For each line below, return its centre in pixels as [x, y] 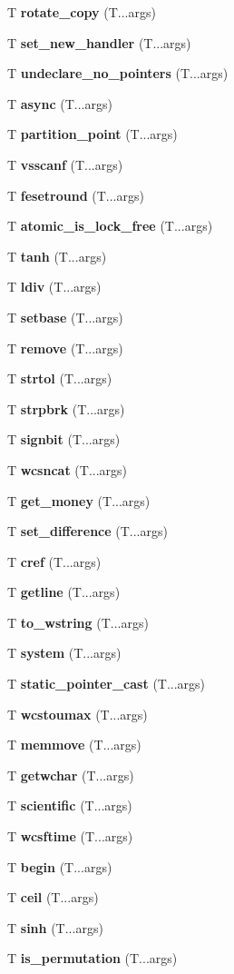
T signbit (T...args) [64, 439]
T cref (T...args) [54, 561]
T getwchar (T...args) [71, 775]
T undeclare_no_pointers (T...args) [118, 73]
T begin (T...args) [60, 866]
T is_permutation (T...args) [93, 958]
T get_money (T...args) [79, 500]
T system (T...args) [64, 653]
